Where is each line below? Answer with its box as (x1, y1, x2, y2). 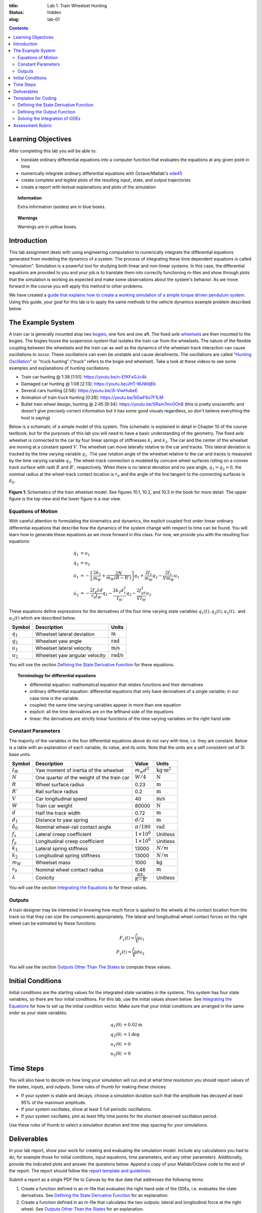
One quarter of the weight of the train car (35, 774, 130, 781)
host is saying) (21, 415, 50, 421)
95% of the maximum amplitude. (21, 1099, 87, 1105)
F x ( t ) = (119, 935, 135, 942)
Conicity (35, 874, 55, 881)
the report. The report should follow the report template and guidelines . (9, 1168, 152, 1174)
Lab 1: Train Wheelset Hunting (47, 3, 107, 8)
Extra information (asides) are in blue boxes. (17, 204, 106, 210)
